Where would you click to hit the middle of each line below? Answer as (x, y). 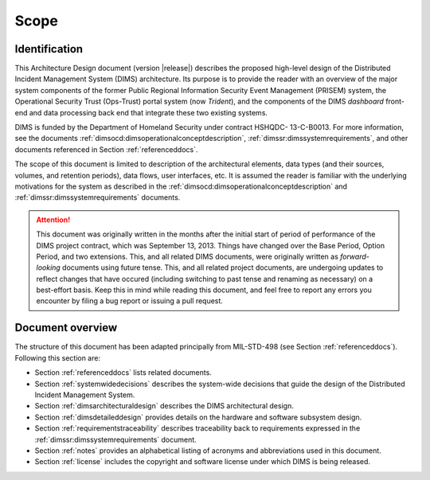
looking (49, 267)
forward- (354, 256)
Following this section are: (58, 357)
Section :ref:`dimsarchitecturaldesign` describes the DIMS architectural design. (164, 406)
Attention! (53, 220)
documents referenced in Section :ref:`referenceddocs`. (106, 149)
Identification (49, 49)
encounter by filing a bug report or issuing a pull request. (129, 301)
